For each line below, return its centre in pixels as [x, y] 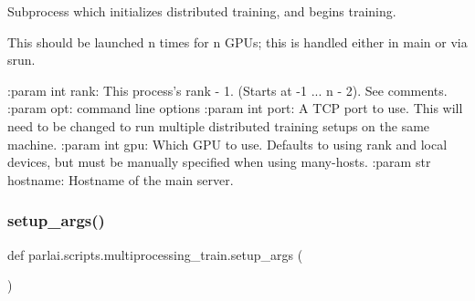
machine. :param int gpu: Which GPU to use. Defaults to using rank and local [227, 144]
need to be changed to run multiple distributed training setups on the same [219, 125]
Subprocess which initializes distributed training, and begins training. [202, 11]
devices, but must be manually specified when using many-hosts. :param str [219, 162]
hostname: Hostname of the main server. [121, 179]
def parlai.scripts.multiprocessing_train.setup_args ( [155, 254]
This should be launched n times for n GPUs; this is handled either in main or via [237, 42]
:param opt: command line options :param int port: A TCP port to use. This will [235, 108]
